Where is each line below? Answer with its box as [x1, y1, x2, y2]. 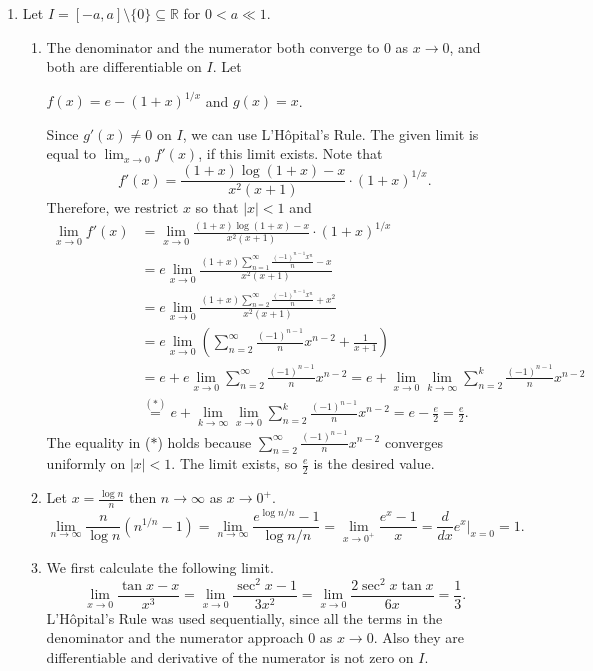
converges [384, 431, 443, 452]
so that [195, 197, 239, 218]
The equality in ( [46, 431, 151, 452]
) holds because [157, 431, 252, 452]
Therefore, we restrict [46, 197, 179, 218]
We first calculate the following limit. [46, 557, 274, 578]
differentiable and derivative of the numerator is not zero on [46, 647, 414, 668]
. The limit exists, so [171, 453, 298, 474]
